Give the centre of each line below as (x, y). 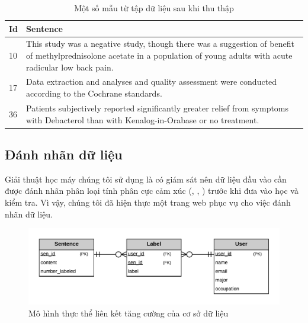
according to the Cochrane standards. (94, 93)
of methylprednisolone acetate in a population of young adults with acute (159, 55)
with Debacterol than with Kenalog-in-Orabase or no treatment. (143, 119)
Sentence (44, 28)
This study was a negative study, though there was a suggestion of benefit (160, 44)
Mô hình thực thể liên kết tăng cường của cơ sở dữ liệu (129, 313)
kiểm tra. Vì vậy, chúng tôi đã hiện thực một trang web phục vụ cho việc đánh (148, 202)
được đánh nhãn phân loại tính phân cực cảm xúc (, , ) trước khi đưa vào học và (152, 191)
